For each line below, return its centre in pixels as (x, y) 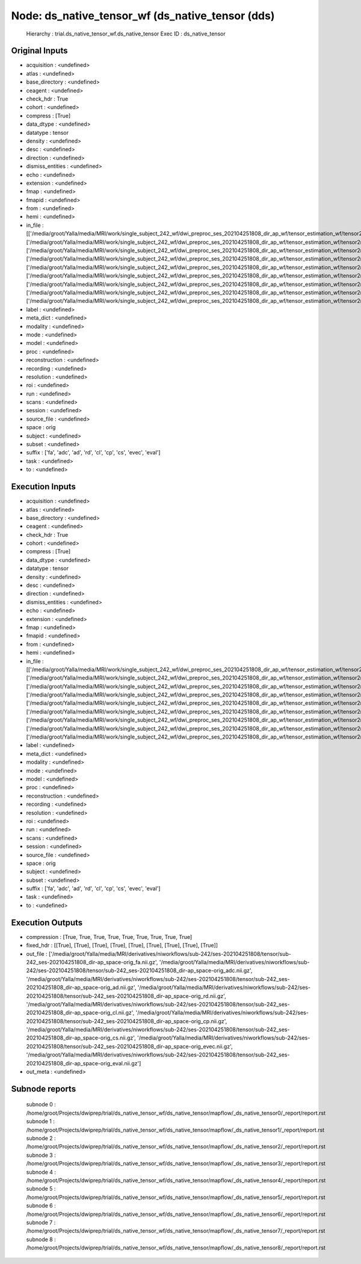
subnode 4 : (41, 1172)
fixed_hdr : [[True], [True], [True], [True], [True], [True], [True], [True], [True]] (122, 946)
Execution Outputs (47, 922)
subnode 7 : (41, 1222)
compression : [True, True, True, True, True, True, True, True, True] (109, 937)
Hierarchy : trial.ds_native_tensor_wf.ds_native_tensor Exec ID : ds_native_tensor (126, 34)
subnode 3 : (41, 1155)
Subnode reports (44, 1089)
